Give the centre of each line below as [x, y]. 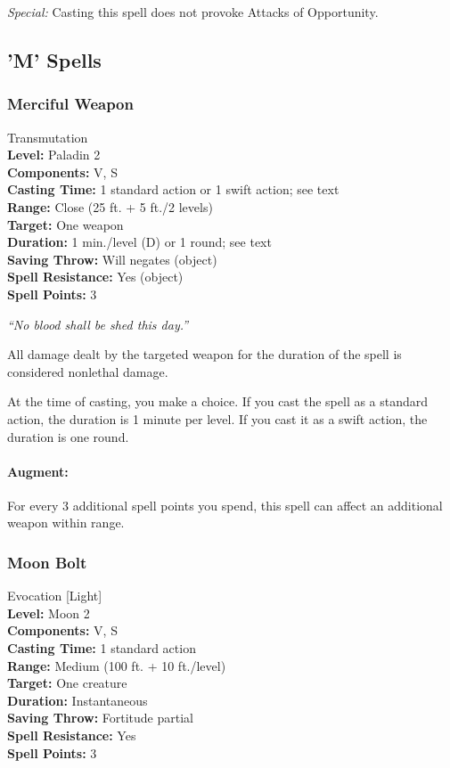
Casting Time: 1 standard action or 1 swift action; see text [173, 189]
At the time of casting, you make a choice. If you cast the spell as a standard [218, 401]
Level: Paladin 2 [54, 155]
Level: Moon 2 [49, 613]
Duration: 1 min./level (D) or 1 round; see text [139, 242]
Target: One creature [67, 683]
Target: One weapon [65, 224]
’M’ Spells [54, 59]
